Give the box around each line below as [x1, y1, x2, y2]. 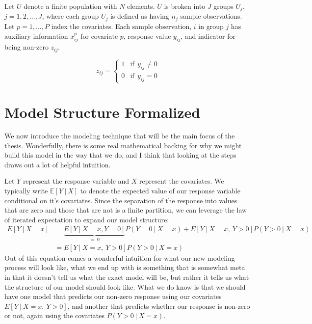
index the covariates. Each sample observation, [51, 21, 192, 31]
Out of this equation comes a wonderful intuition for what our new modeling [4, 252, 235, 263]
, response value [123, 30, 171, 41]
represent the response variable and [23, 176, 130, 186]
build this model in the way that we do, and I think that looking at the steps [4, 150, 236, 160]
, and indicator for [181, 30, 235, 41]
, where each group [42, 11, 99, 21]
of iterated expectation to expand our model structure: [4, 214, 169, 224]
